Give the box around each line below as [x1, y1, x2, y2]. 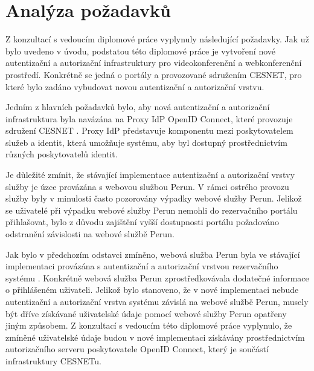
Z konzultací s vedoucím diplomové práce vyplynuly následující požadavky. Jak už [5, 33, 309, 45]
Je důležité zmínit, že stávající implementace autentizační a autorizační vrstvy [5, 168, 295, 181]
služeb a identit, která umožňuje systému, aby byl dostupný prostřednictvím [5, 136, 287, 148]
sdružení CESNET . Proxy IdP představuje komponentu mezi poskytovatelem [5, 124, 293, 137]
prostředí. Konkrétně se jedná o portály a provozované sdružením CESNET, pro [5, 68, 302, 80]
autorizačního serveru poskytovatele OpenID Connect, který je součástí [5, 343, 269, 355]
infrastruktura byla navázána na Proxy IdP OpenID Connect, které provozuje [5, 112, 293, 125]
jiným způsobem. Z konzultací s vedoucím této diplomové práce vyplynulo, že [5, 319, 292, 332]
